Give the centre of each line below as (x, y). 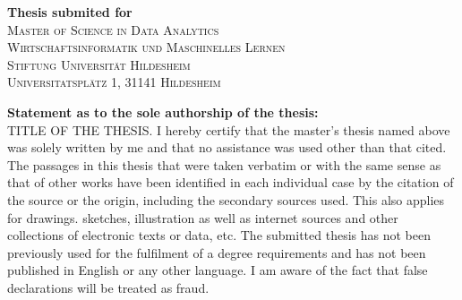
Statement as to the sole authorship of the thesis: (163, 111)
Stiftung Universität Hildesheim (99, 64)
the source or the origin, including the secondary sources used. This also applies (226, 199)
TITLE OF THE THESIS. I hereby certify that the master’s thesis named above (229, 129)
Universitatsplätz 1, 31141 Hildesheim (114, 82)
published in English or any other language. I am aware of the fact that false (218, 270)
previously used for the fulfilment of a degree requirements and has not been (217, 252)
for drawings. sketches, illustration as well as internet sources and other (203, 217)
